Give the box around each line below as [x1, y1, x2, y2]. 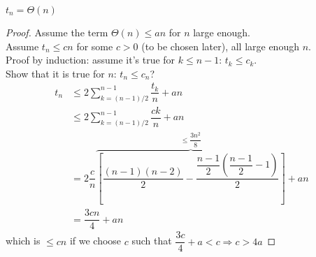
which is [6, 233, 41, 248]
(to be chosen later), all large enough [141, 38, 299, 53]
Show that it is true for [6, 66, 105, 80]
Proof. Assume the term [6, 25, 108, 39]
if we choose [69, 233, 122, 248]
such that [131, 233, 172, 248]
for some [76, 38, 113, 53]
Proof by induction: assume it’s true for [6, 52, 175, 67]
